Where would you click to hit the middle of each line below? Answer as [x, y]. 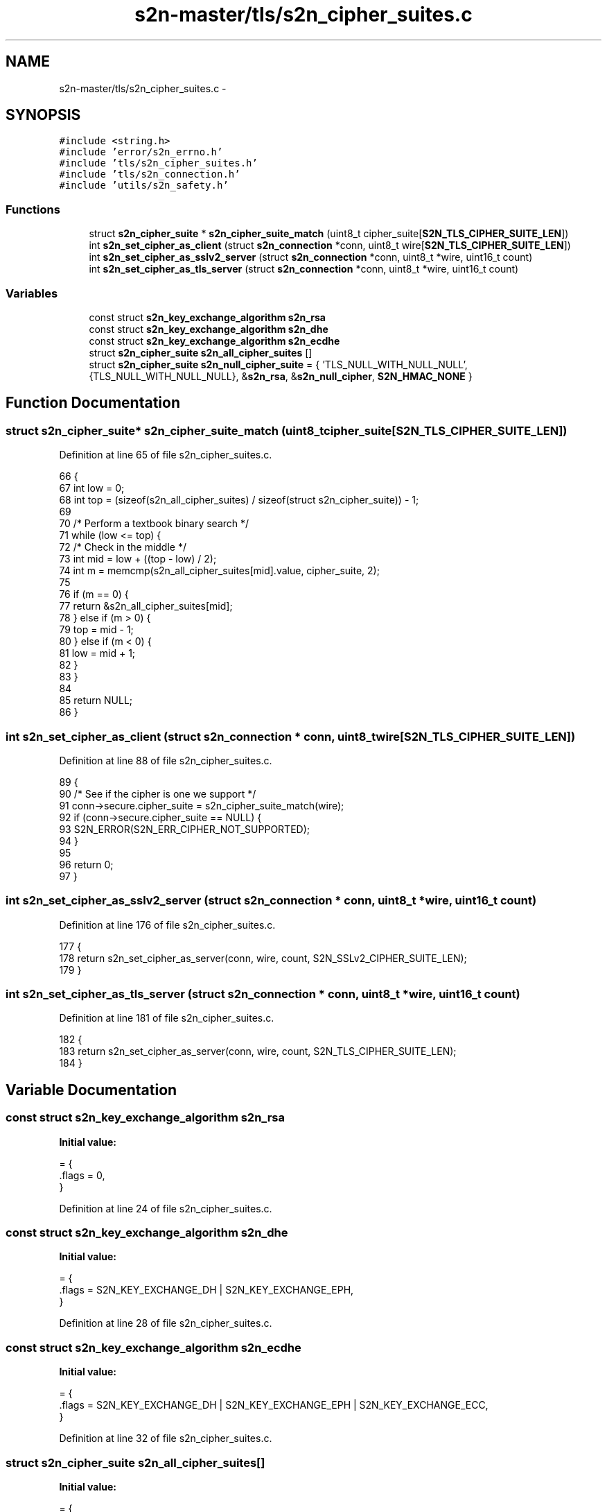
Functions [33, 209]
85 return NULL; [96, 701]
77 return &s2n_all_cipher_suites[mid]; [146, 606]
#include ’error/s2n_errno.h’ [141, 152]
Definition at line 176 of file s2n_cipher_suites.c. [167, 925]
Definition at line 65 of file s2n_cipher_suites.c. [166, 455]
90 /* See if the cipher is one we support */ [158, 793]
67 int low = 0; [92, 488]
